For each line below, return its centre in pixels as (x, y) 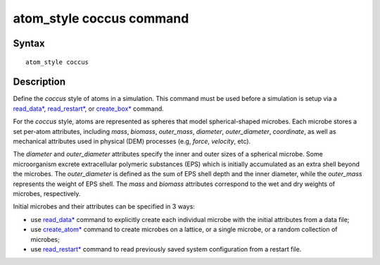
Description (39, 82)
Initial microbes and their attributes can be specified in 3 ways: (104, 207)
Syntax (29, 43)
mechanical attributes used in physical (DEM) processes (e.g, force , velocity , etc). (132, 142)
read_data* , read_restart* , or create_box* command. (89, 109)
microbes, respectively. (47, 193)
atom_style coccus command (101, 18)
